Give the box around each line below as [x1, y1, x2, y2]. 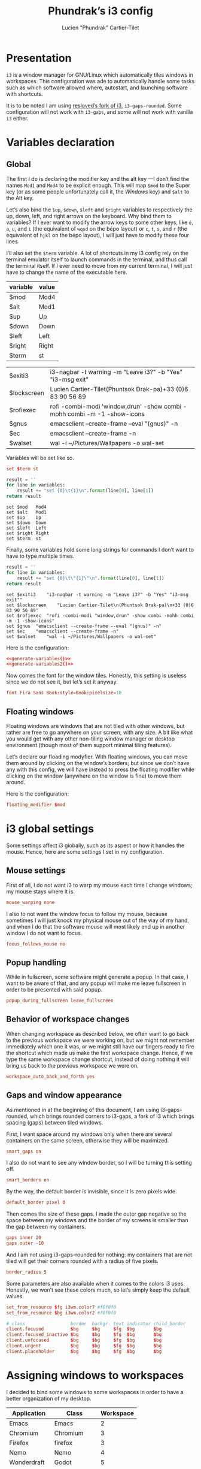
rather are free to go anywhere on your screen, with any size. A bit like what [6, 729, 193, 736]
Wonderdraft [9, 1458, 45, 1466]
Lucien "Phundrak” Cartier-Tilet [62, 24, 139, 31]
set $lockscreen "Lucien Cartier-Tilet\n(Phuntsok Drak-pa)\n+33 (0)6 [6, 602, 194, 608]
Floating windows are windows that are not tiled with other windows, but [6, 723, 185, 729]
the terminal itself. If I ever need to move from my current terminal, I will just [6, 262, 193, 269]
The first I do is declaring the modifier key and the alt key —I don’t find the [6, 175, 190, 182]
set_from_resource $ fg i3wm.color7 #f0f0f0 [6, 1304, 117, 1310]
